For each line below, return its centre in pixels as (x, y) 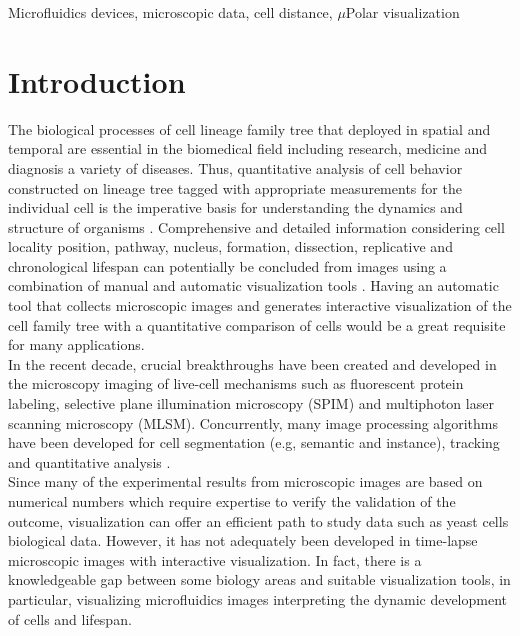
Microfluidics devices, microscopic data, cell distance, (170, 12)
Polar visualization (402, 12)
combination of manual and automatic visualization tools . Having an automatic (253, 285)
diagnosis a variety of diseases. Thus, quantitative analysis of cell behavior (235, 167)
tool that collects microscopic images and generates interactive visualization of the (260, 305)
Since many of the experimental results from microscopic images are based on (245, 481)
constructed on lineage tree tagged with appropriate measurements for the (235, 187)
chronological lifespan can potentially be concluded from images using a (227, 265)
